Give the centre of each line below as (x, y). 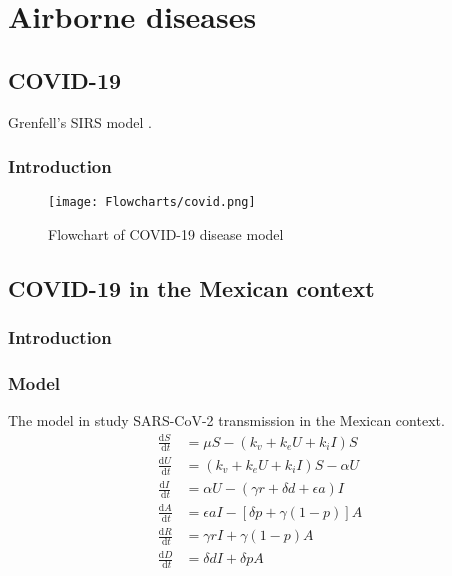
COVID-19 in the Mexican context (191, 288)
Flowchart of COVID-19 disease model (166, 234)
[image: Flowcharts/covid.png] (152, 202)
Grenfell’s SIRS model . (80, 121)
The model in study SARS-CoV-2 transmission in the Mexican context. (226, 420)
